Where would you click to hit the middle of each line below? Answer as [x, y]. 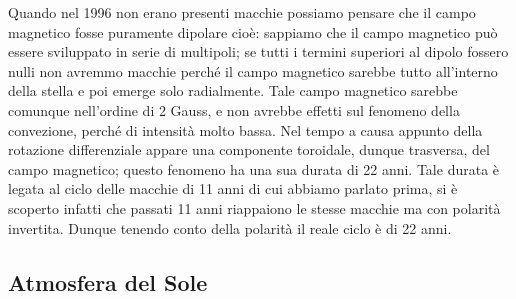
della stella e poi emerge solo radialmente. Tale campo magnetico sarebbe [233, 90]
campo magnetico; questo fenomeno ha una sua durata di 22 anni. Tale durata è [254, 168]
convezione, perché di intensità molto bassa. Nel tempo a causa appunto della [245, 129]
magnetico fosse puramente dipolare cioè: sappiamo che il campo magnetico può [253, 31]
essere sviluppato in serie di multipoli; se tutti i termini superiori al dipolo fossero [258, 51]
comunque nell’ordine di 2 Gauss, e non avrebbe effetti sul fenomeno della [234, 109]
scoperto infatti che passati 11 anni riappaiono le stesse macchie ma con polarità [254, 207]
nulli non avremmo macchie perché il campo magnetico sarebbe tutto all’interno [253, 70]
